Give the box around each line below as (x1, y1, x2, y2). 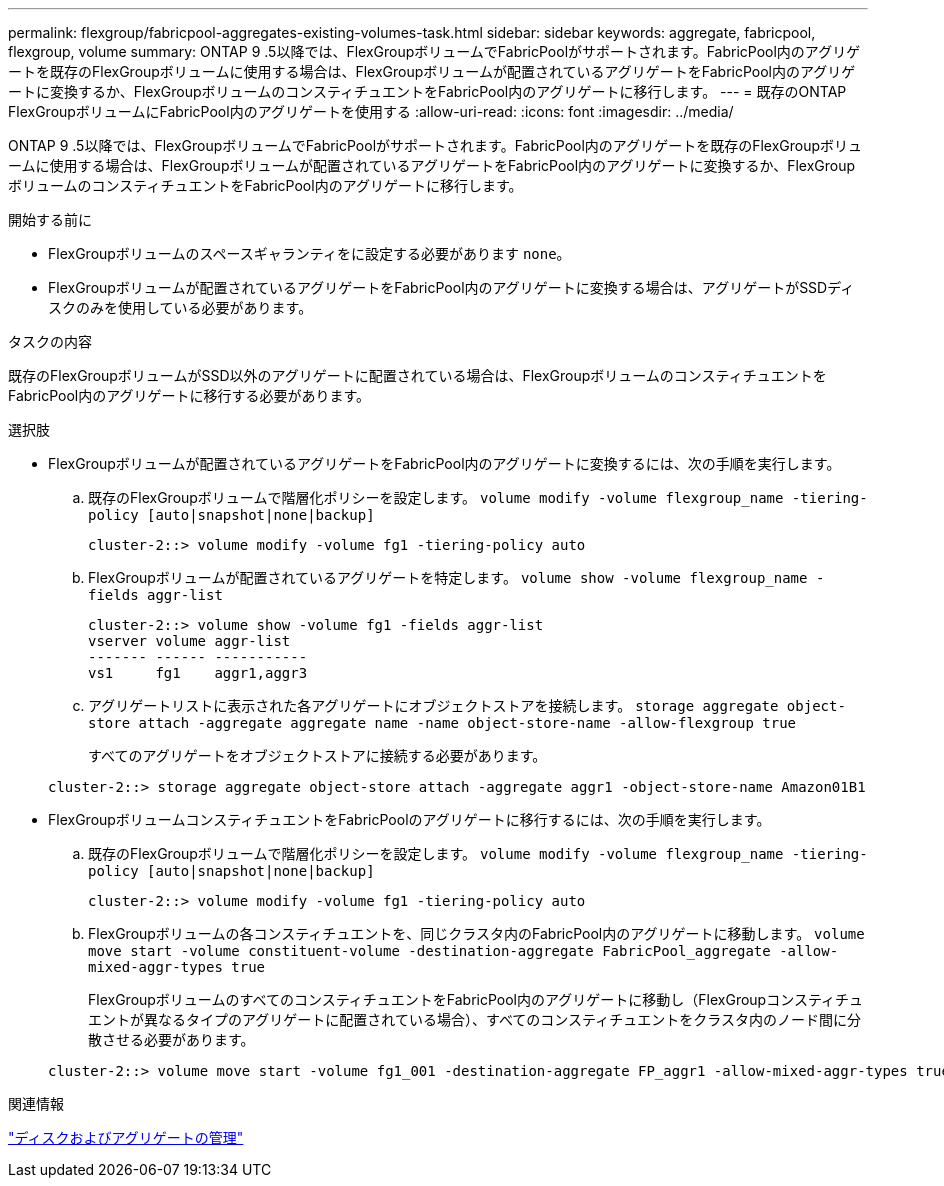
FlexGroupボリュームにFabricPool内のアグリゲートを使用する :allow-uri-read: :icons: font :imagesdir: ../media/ (8, 103, 734, 120)
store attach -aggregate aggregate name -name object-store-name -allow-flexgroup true (88, 715, 797, 731)
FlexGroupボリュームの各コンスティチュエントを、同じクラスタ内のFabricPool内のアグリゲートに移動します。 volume (88, 925, 865, 942)
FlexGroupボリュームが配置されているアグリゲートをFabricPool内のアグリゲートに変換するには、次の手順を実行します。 (48, 455, 841, 472)
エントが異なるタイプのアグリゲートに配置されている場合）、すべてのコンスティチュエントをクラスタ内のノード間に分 (88, 1011, 861, 1028)
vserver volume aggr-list (88, 633, 291, 649)
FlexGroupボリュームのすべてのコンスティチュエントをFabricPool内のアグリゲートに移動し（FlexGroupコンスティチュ (88, 991, 864, 1008)
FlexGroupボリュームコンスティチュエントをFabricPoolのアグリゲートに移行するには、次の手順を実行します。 (48, 811, 771, 828)
